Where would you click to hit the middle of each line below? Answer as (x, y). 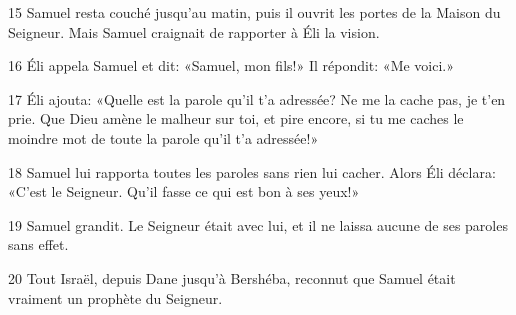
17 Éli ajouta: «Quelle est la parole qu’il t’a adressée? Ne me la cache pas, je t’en (257, 98)
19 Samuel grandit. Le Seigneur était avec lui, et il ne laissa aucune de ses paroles (258, 224)
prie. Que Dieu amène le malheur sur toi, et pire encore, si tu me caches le (236, 118)
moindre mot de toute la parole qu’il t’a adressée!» (163, 137)
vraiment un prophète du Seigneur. (115, 297)
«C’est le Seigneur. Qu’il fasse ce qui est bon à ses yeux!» (184, 191)
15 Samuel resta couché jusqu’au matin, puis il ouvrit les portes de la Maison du (254, 12)
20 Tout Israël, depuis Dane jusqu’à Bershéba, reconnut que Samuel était (232, 277)
